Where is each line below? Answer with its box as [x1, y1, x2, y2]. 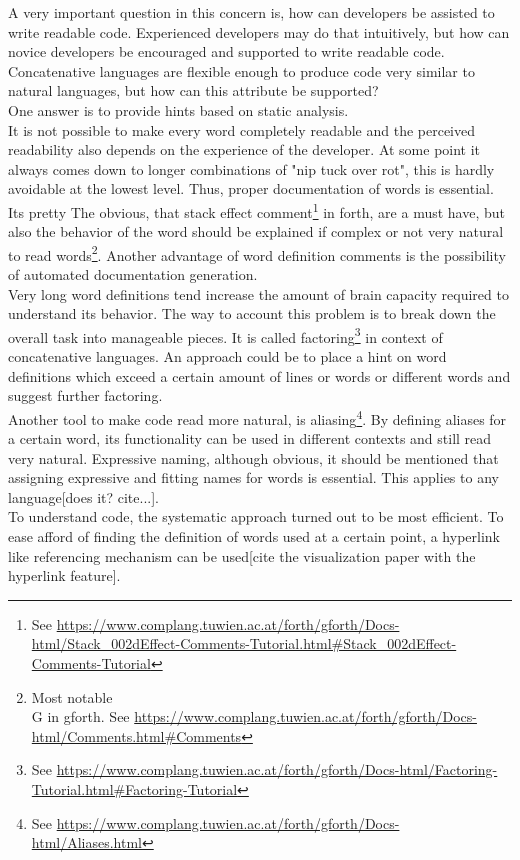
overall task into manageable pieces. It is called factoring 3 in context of [8, 323, 443, 347]
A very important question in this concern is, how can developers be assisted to [8, 2, 495, 22]
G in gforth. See [31, 706, 130, 727]
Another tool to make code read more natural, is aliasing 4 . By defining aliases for [8, 405, 507, 429]
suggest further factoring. [8, 385, 163, 406]
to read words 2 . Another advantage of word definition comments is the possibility [8, 241, 506, 265]
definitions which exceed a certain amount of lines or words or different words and [8, 365, 511, 386]
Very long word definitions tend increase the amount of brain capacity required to [8, 283, 509, 304]
